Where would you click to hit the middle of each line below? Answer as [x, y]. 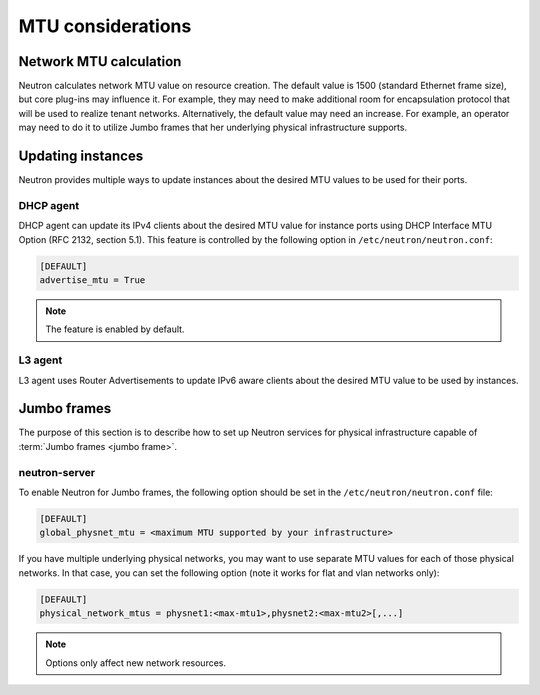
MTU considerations [105, 26]
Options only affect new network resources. [136, 662]
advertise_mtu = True [92, 280]
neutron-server [56, 472]
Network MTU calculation [100, 61]
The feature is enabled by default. [115, 329]
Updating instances [81, 156]
